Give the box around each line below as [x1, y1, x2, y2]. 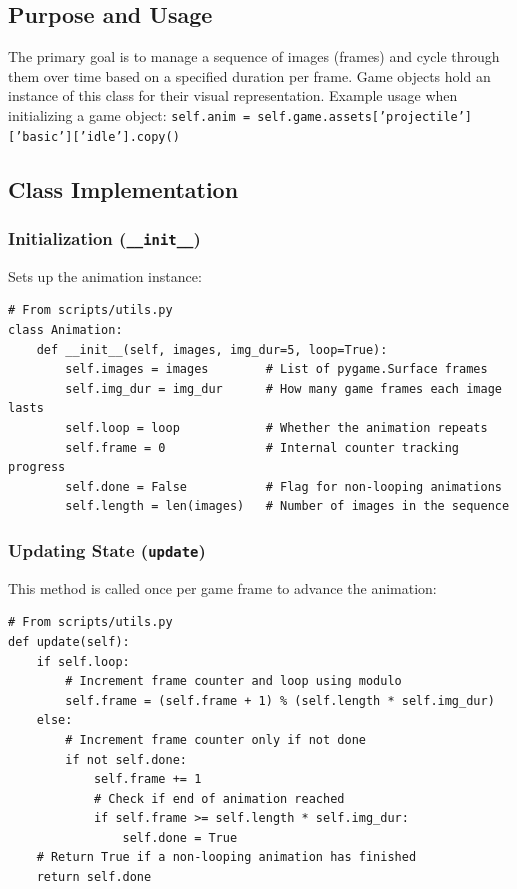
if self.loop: [36, 654, 130, 669]
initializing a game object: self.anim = [8, 104, 251, 125]
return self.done [36, 870, 152, 885]
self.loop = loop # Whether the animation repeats [65, 421, 488, 436]
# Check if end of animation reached [93, 791, 345, 806]
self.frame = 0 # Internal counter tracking [65, 440, 460, 455]
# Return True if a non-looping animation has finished [36, 850, 417, 865]
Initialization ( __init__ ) [8, 226, 201, 250]
